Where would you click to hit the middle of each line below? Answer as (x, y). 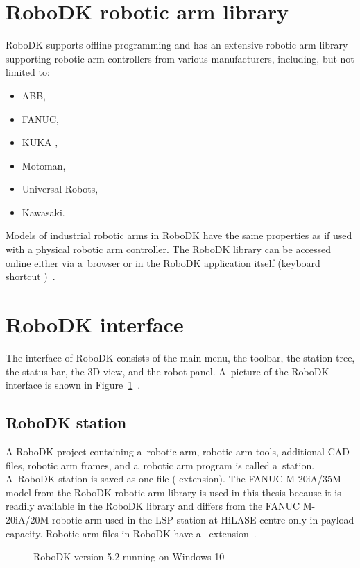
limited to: (28, 72)
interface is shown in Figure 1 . (73, 385)
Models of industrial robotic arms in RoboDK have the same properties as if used (179, 235)
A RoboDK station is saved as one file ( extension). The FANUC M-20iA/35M (173, 479)
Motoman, (44, 165)
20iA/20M (27, 519)
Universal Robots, (60, 189)
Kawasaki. (43, 212)
